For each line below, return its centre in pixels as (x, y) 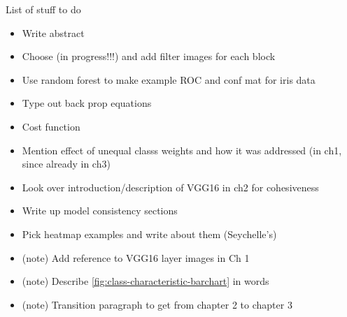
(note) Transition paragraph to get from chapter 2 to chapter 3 (157, 304)
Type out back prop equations (87, 103)
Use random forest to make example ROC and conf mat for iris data (169, 79)
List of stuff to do (43, 9)
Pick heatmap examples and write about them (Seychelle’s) (149, 234)
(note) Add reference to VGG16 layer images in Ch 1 (136, 257)
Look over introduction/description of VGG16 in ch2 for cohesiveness (170, 187)
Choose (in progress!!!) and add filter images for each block (149, 56)
